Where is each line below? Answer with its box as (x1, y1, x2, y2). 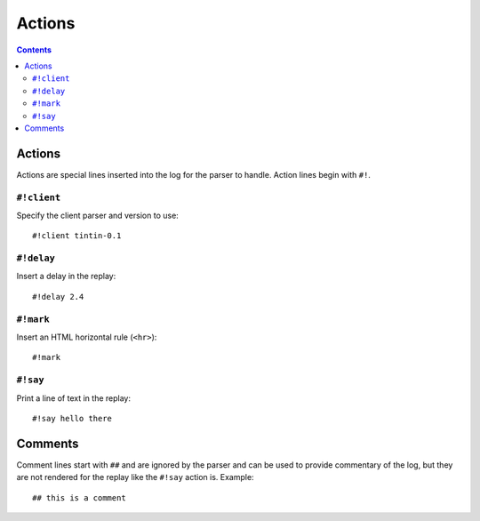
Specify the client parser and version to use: (16, 210, 180, 220)
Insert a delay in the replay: (16, 271, 116, 282)
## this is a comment (32, 493, 126, 502)
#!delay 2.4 (32, 292, 84, 301)
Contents (16, 44, 52, 55)
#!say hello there (32, 413, 113, 423)
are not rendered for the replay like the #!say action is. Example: (16, 472, 254, 483)
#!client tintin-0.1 (32, 231, 122, 241)
